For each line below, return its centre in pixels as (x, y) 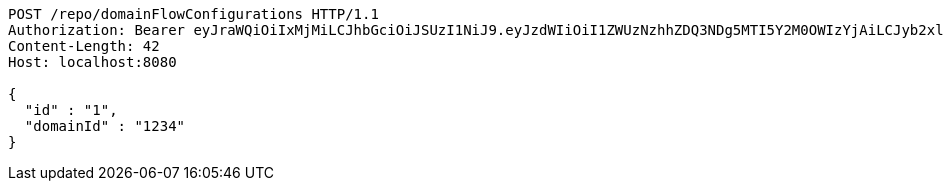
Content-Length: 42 (84, 46)
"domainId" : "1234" (105, 126)
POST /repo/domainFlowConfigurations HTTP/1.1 (193, 14)
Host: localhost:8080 (92, 62)
